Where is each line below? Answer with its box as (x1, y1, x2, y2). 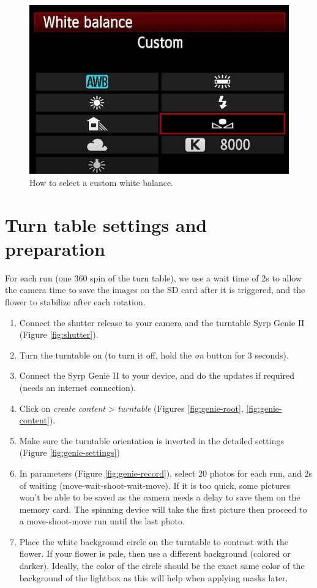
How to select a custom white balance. (29, 176, 173, 188)
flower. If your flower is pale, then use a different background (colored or (19, 547, 291, 560)
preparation (5, 236, 105, 261)
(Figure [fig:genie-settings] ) (19, 446, 120, 459)
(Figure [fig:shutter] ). (19, 328, 99, 341)
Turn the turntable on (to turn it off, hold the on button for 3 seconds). (19, 348, 289, 361)
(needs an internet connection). (19, 381, 136, 393)
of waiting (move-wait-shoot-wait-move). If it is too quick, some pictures (19, 478, 291, 491)
